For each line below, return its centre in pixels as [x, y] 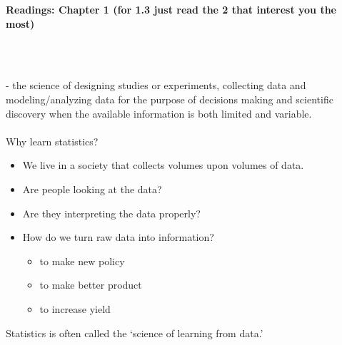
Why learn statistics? [52, 141]
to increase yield [75, 308]
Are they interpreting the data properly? [111, 213]
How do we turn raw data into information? [118, 237]
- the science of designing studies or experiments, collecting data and [156, 85]
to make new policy [82, 261]
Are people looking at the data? [92, 189]
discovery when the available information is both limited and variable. [159, 113]
